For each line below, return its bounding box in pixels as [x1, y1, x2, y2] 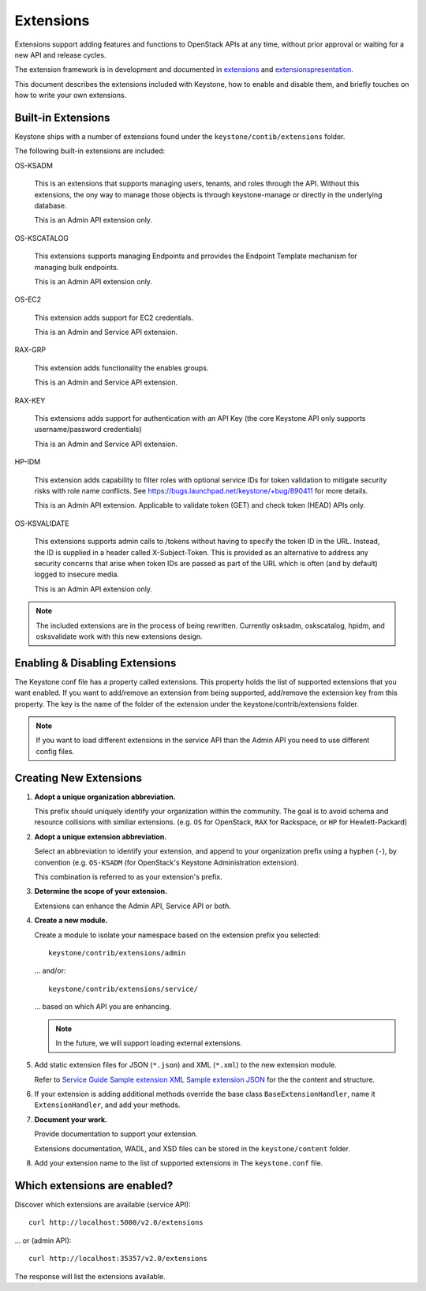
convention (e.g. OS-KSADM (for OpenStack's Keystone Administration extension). [34, 858, 299, 867]
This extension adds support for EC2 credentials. [34, 313, 193, 322]
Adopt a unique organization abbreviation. [34, 792, 177, 801]
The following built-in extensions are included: [14, 146, 166, 156]
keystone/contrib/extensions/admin [48, 948, 186, 957]
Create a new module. [34, 916, 108, 925]
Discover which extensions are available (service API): [14, 1199, 191, 1209]
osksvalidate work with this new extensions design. [35, 632, 203, 641]
